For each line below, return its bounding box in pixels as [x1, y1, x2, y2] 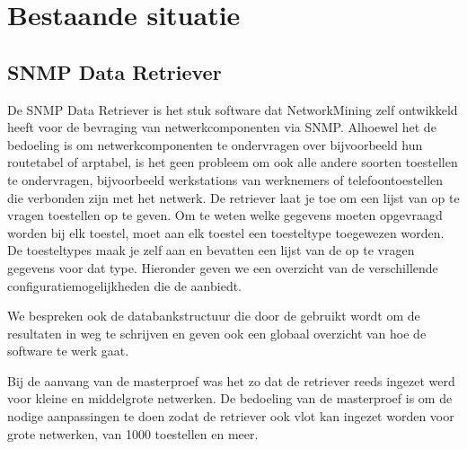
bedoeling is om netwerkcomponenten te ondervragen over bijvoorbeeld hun [7, 135, 423, 154]
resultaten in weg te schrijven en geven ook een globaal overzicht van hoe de [7, 323, 427, 342]
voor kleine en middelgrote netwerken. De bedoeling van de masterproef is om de [7, 389, 453, 408]
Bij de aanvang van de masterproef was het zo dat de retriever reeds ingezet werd [7, 371, 455, 390]
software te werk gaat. [7, 341, 129, 360]
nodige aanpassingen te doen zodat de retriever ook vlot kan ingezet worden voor [7, 407, 454, 426]
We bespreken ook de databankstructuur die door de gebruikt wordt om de [7, 306, 420, 325]
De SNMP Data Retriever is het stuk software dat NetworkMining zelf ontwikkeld [7, 100, 458, 119]
